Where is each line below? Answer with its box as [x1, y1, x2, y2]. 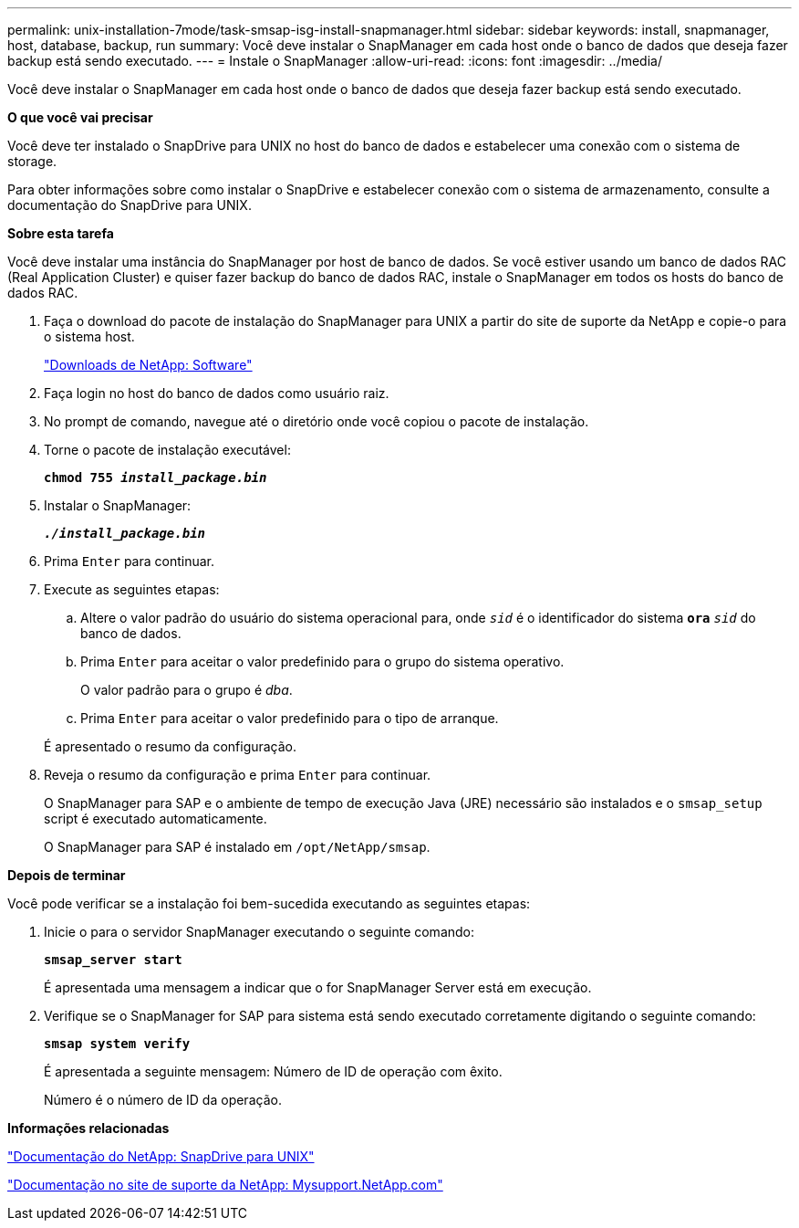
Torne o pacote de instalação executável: [44, 442, 291, 457]
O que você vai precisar [7, 110, 153, 125]
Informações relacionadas [7, 1120, 170, 1136]
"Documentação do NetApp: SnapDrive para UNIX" [7, 1149, 315, 1164]
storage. [7, 153, 57, 169]
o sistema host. [44, 329, 135, 344]
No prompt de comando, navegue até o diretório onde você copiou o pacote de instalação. [44, 414, 589, 429]
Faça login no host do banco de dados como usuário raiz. [44, 385, 389, 401]
